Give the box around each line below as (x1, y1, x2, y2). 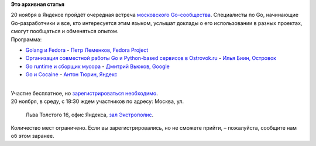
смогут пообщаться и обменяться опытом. (11, 28, 119, 35)
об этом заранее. (11, 133, 54, 140)
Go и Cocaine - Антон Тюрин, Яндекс (25, 71, 118, 78)
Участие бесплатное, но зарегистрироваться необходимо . (11, 90, 158, 97)
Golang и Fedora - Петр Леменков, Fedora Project (25, 47, 149, 54)
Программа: (11, 35, 42, 43)
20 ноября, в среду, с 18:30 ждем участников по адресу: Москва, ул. (11, 98, 184, 105)
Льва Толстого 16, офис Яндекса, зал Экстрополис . (25, 111, 154, 118)
